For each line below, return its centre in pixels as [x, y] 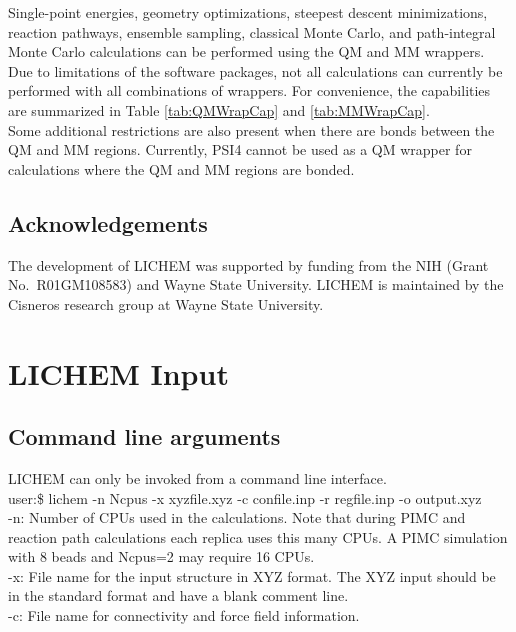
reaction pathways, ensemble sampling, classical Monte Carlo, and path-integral [252, 31]
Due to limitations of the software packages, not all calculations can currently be [255, 70]
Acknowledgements [108, 222]
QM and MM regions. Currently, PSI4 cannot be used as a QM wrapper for [240, 149]
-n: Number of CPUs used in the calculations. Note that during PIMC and [237, 517]
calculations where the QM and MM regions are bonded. [181, 168]
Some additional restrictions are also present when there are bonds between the [251, 129]
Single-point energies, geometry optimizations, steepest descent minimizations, [248, 12]
